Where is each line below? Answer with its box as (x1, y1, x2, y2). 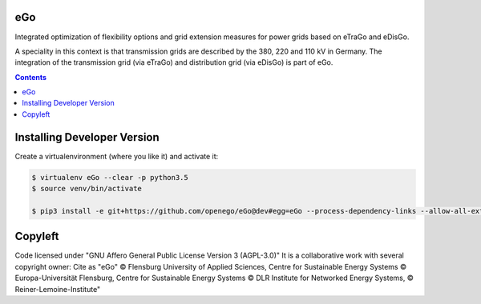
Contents (14, 72, 47, 82)
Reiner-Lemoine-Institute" (14, 284, 101, 294)
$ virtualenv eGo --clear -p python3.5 (31, 173, 188, 182)
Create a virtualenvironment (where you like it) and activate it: (14, 151, 219, 161)
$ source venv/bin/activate (31, 184, 142, 194)
